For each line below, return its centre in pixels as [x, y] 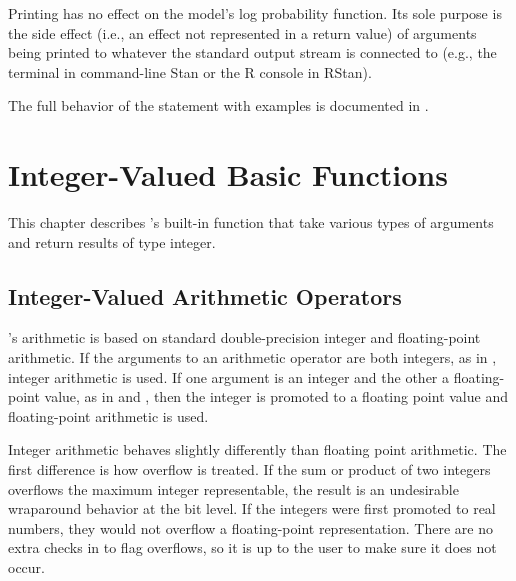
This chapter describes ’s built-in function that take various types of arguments [251, 222]
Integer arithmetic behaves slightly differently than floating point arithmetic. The [257, 449]
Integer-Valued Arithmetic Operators [205, 295]
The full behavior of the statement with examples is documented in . [218, 105]
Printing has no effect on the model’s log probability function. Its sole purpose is [255, 13]
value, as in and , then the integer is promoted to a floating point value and [276, 396]
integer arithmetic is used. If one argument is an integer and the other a [229, 376]
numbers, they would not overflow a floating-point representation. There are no [250, 527]
